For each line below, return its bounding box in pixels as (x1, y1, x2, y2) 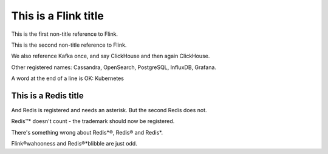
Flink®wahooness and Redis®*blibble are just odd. (11, 140, 138, 147)
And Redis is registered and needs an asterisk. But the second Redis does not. (11, 107, 207, 114)
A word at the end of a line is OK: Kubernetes (11, 75, 125, 82)
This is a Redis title (11, 90, 84, 101)
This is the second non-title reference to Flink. (11, 41, 127, 49)
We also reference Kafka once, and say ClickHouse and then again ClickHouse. (11, 52, 210, 60)
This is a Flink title (11, 9, 104, 22)
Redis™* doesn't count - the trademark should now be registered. (11, 118, 175, 125)
